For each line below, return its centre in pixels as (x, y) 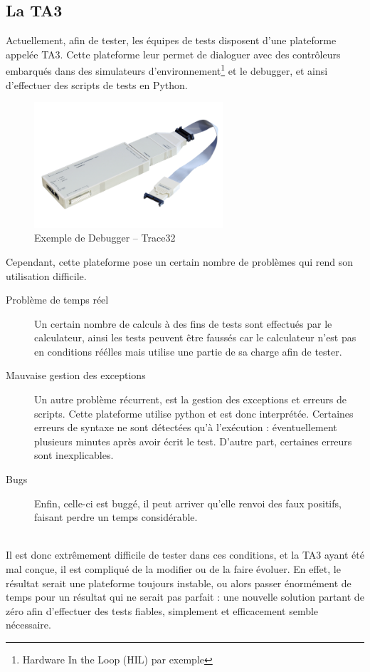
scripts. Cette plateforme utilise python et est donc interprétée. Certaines (194, 413)
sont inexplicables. (74, 455)
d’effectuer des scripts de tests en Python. (97, 84)
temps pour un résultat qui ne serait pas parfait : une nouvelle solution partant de (185, 597)
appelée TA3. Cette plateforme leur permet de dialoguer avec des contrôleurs (173, 54)
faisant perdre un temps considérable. (116, 517)
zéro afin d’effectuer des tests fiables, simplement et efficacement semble (162, 610)
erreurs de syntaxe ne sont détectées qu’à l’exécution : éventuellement (186, 427)
